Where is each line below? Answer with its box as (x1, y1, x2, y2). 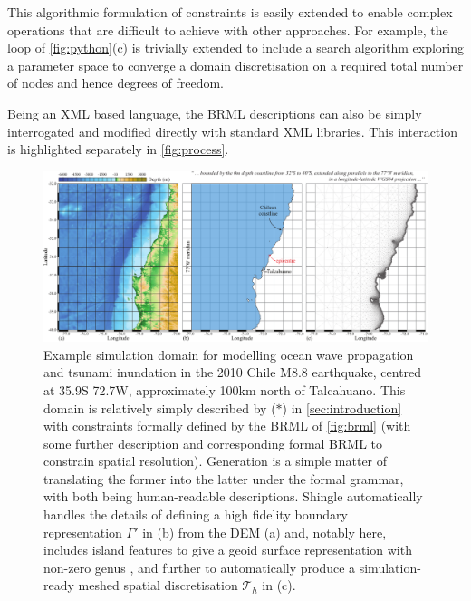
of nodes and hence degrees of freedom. (7, 73, 224, 92)
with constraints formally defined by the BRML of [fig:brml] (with (43, 416, 411, 435)
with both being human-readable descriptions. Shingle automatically (43, 487, 423, 506)
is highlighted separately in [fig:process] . (7, 140, 229, 159)
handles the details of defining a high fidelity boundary (43, 505, 348, 524)
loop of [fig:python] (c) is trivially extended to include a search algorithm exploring (7, 38, 465, 57)
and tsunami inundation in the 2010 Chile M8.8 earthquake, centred (43, 363, 422, 382)
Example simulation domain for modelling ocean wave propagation (43, 344, 414, 364)
